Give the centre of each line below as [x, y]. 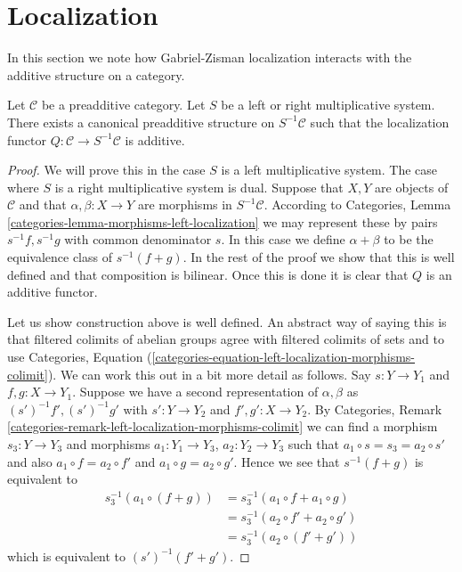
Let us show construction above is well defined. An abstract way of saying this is [227, 321]
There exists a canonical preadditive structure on [141, 122]
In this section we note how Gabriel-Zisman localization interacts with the [210, 57]
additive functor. [53, 292]
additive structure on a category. [96, 74]
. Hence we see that [287, 461]
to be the [409, 239]
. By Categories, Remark [375, 409]
